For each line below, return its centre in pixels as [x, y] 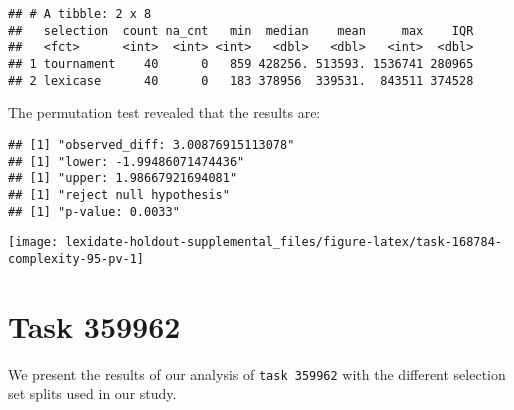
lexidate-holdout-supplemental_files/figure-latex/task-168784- [283, 242]
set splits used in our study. [92, 393]
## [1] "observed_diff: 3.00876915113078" [151, 144]
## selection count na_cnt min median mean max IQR [241, 30]
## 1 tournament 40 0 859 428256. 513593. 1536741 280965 [241, 63]
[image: [33, 242]
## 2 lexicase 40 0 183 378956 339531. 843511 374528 [241, 80]
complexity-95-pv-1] [76, 258]
